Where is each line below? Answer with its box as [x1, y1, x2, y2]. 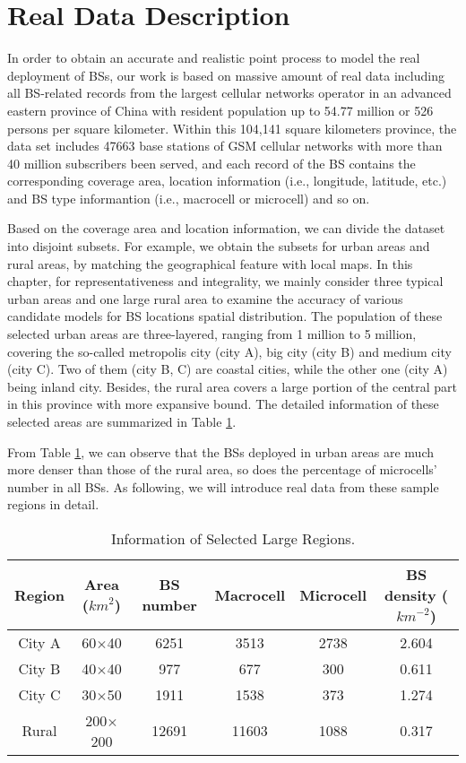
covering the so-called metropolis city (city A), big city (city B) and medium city [7, 342, 452, 360]
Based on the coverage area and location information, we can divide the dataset [7, 219, 445, 238]
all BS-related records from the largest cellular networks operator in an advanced [7, 83, 452, 102]
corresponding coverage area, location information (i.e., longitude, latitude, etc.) [7, 171, 447, 190]
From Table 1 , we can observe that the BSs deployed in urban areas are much [7, 442, 435, 461]
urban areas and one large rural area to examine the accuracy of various [7, 289, 403, 308]
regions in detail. [7, 495, 99, 514]
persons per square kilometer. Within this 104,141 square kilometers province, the [7, 118, 457, 137]
